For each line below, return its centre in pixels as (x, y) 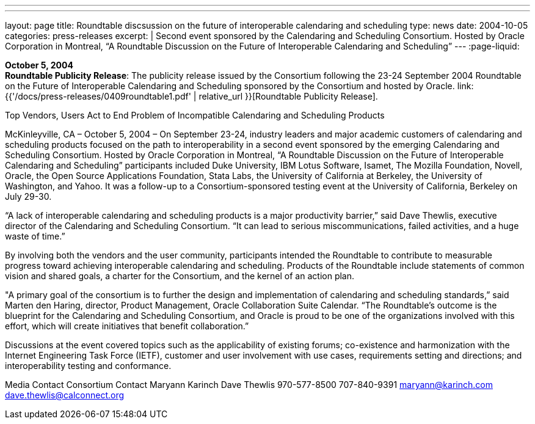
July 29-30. (28, 196)
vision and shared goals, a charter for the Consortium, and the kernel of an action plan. (180, 276)
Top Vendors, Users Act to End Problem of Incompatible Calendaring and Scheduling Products (195, 115)
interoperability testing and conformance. (88, 366)
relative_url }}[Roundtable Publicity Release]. (288, 96)
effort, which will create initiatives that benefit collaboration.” (127, 326)
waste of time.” (35, 236)
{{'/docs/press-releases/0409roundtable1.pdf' (98, 96)
